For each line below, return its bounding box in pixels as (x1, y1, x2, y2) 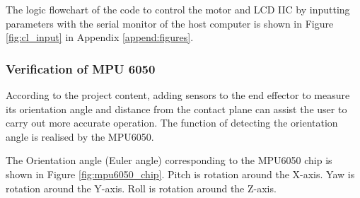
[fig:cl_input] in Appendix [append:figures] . (6, 30, 194, 45)
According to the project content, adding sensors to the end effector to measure (6, 88, 350, 102)
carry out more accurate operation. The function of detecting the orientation (6, 115, 338, 130)
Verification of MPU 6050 (6, 59, 156, 77)
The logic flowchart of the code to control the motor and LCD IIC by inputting (6, 2, 350, 16)
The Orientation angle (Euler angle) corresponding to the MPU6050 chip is (6, 153, 332, 168)
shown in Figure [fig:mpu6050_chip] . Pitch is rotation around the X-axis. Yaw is (6, 166, 355, 181)
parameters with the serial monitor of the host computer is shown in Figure (6, 16, 334, 30)
